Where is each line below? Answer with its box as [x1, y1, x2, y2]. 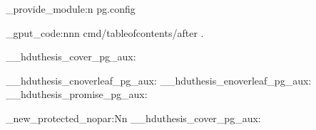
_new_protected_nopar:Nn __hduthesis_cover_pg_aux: [6, 110, 261, 125]
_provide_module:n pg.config [6, 1, 136, 16]
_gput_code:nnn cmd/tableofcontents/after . [6, 25, 204, 40]
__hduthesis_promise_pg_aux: [6, 87, 148, 102]
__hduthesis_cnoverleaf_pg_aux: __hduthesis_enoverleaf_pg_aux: [6, 72, 312, 87]
